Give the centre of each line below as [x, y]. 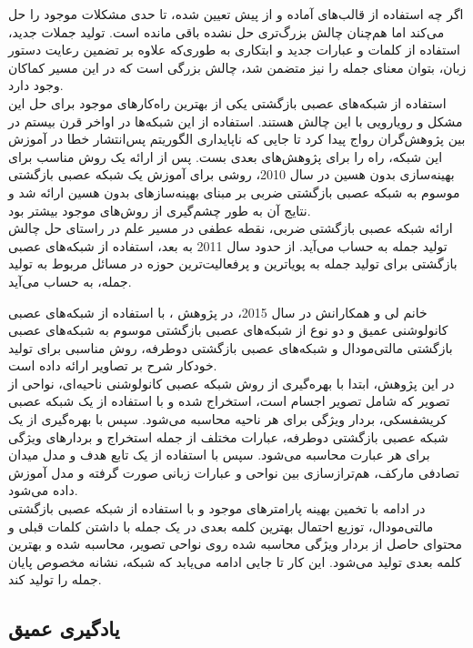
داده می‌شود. [43, 490]
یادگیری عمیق [64, 628]
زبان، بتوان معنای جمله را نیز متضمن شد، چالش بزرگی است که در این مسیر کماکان [237, 67]
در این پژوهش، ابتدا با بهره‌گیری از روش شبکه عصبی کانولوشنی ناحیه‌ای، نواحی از [231, 383]
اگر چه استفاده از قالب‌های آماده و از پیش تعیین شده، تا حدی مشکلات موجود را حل [236, 14]
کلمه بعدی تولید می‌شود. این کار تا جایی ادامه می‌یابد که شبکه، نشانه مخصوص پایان [235, 561]
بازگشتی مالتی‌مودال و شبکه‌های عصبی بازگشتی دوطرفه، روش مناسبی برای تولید [231, 347]
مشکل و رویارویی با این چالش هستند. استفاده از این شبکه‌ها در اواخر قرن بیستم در [236, 121]
